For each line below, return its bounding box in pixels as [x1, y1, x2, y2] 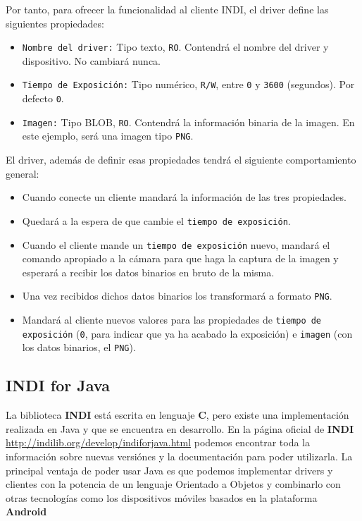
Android [6, 504, 47, 519]
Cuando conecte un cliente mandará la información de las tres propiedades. [22, 190, 347, 204]
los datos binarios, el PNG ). [22, 340, 136, 355]
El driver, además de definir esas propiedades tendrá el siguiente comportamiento [6, 152, 356, 167]
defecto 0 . [22, 91, 64, 106]
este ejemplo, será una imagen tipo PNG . [22, 128, 194, 143]
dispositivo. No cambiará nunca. [22, 53, 161, 68]
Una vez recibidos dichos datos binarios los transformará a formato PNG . [22, 288, 332, 303]
